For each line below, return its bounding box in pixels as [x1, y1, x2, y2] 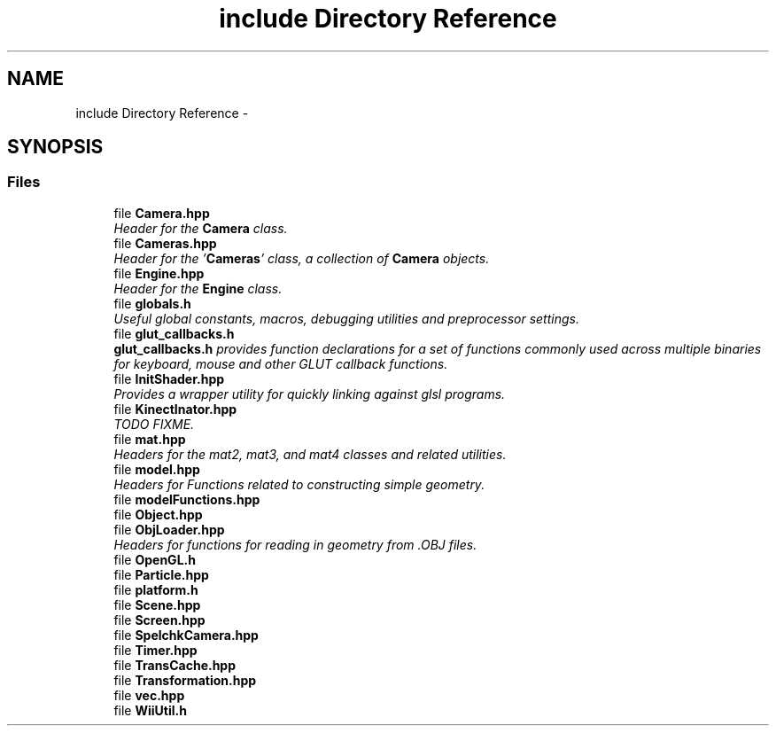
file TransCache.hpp [113, 657, 237, 673]
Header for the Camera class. [113, 220, 288, 236]
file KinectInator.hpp [113, 401, 237, 417]
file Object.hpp [113, 506, 203, 522]
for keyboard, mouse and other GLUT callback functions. [113, 355, 448, 371]
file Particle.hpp [113, 566, 209, 582]
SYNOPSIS [7, 136, 104, 159]
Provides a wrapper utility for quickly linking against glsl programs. [113, 386, 506, 402]
